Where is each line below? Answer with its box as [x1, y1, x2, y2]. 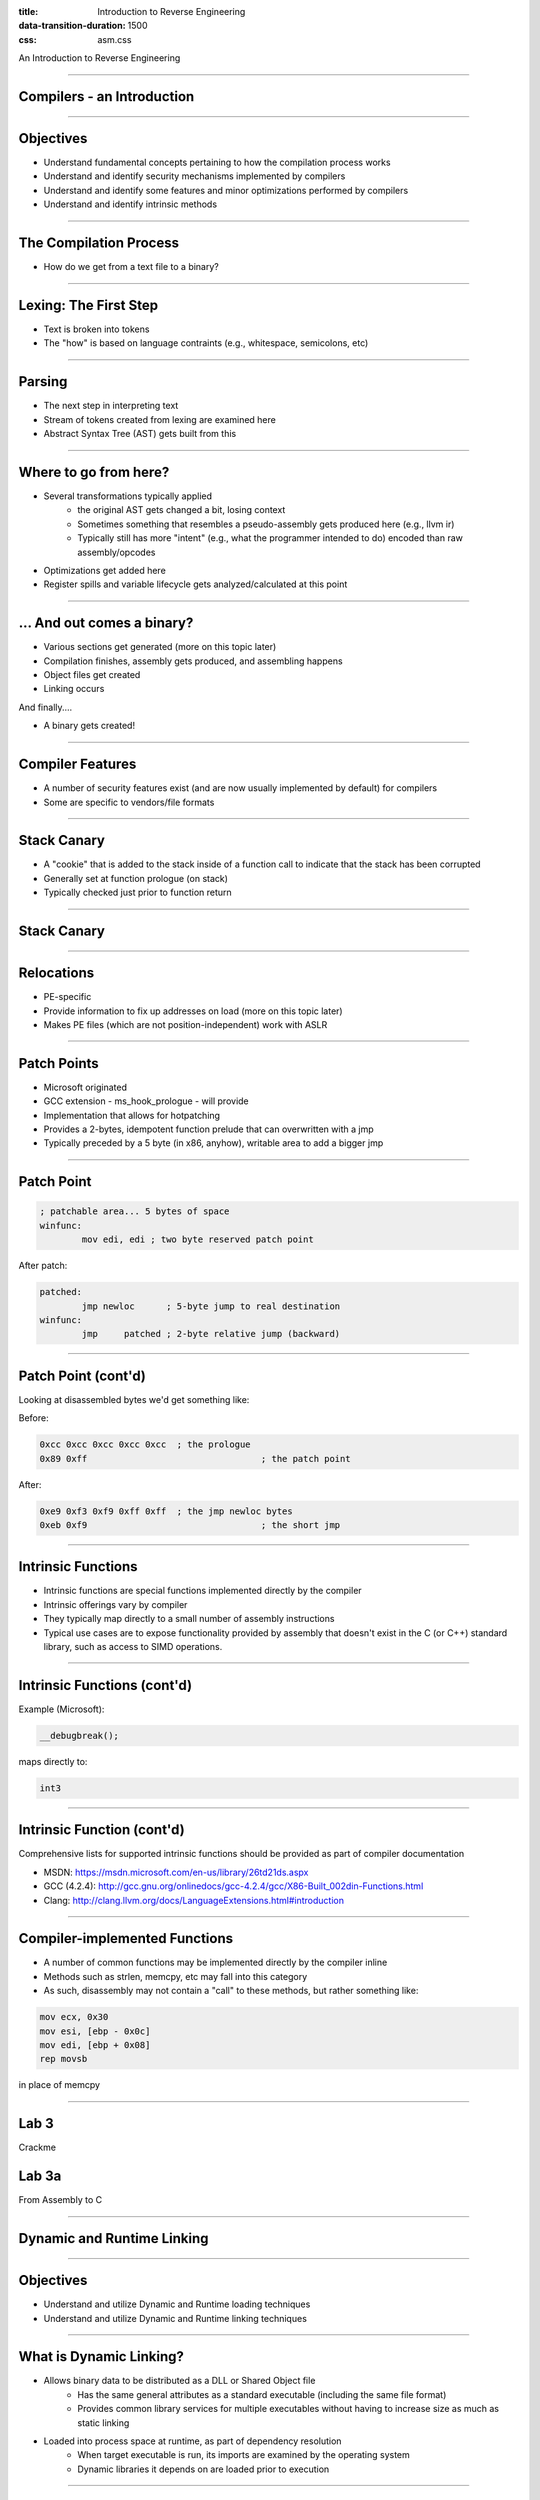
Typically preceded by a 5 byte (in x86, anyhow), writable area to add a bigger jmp [43, 1137, 384, 1149]
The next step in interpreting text [43, 400, 179, 412]
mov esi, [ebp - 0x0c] [39, 2025, 151, 2037]
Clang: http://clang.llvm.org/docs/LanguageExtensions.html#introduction [43, 1894, 345, 1906]
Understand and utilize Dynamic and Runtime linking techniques [43, 2312, 307, 2324]
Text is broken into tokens [43, 323, 150, 335]
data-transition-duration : [18, 20, 126, 32]
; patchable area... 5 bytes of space [39, 1206, 230, 1217]
